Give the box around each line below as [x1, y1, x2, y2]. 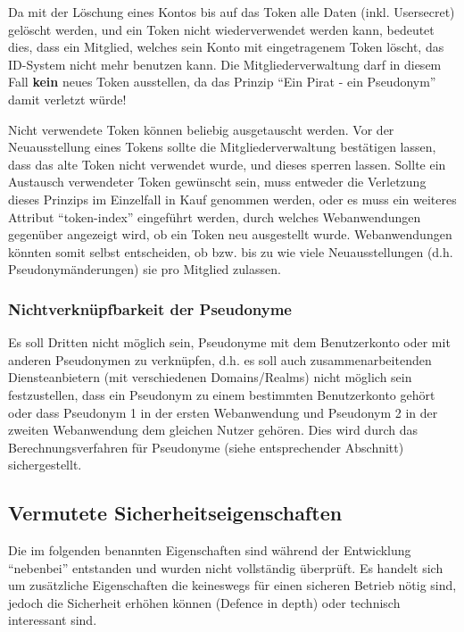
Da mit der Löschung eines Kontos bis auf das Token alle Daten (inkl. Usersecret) [8, 3, 455, 21]
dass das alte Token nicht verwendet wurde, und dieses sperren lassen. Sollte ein [8, 154, 446, 173]
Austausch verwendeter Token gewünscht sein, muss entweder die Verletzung [8, 172, 427, 191]
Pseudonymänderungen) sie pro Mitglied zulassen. [8, 260, 281, 279]
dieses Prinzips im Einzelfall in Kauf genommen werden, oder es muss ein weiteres [8, 189, 457, 208]
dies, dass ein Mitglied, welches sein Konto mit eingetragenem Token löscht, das [8, 37, 444, 56]
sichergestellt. [8, 455, 82, 474]
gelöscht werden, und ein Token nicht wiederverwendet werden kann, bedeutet [8, 20, 435, 38]
